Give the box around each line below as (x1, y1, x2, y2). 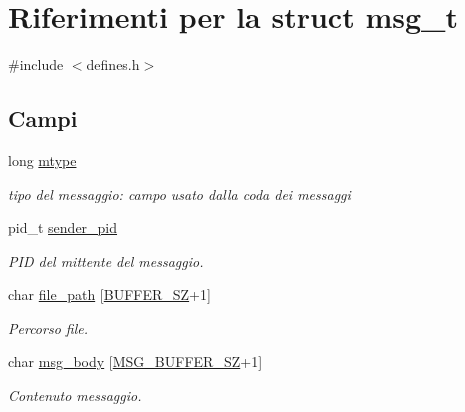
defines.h (86, 54, 140, 75)
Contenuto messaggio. (8, 385, 142, 406)
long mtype (8, 149, 77, 170)
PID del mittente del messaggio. (8, 250, 204, 271)
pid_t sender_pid (8, 217, 118, 238)
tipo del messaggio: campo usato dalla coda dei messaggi (8, 183, 351, 204)
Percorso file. (8, 317, 88, 338)
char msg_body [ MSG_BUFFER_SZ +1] (8, 351, 263, 372)
